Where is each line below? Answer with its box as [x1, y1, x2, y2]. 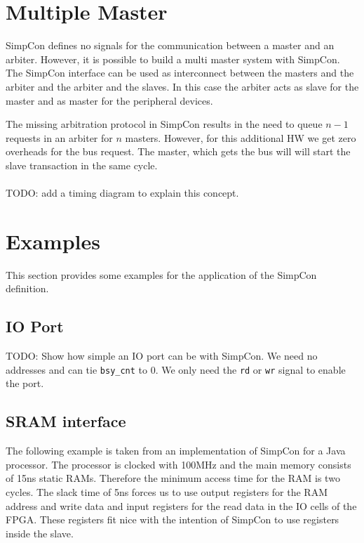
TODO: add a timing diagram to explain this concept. [6, 185, 239, 200]
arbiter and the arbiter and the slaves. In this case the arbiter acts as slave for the [6, 79, 359, 93]
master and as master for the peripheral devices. [6, 93, 213, 107]
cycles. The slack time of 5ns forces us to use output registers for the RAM [6, 485, 328, 499]
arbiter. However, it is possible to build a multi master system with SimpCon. [6, 51, 340, 66]
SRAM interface [6, 410, 126, 432]
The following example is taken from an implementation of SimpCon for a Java [6, 443, 346, 458]
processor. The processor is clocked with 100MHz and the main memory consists [6, 457, 351, 471]
